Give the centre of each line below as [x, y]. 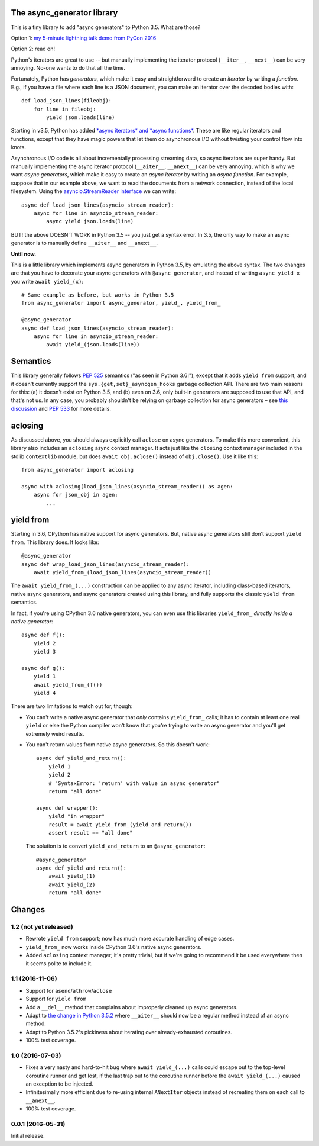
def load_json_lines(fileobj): [67, 101]
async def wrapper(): [67, 808]
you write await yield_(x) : [47, 281]
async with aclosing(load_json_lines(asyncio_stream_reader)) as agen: [127, 486]
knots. [19, 147]
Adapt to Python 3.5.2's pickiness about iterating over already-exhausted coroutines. [129, 1032]
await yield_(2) [72, 884]
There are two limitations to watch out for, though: [72, 706]
